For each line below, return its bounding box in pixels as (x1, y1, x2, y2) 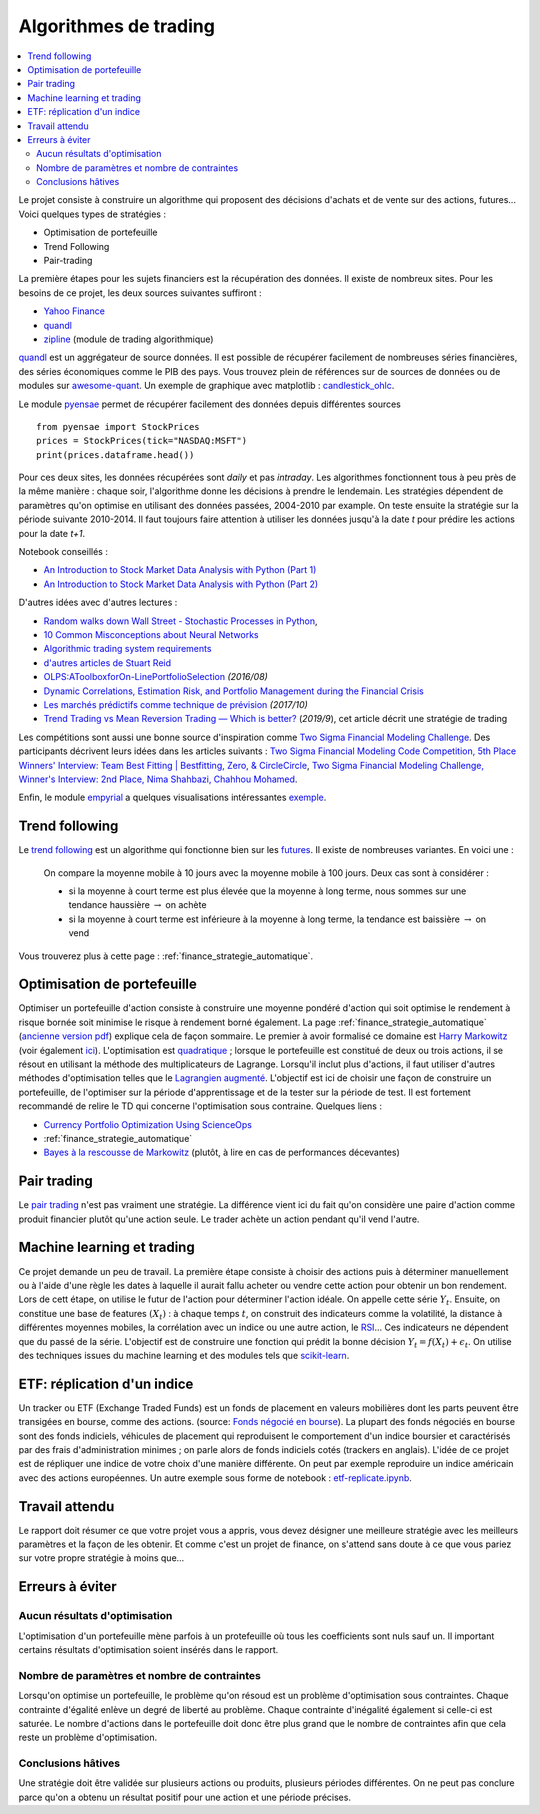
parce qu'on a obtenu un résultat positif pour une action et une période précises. (18, 1791, 352, 1803)
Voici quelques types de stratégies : (18, 208, 167, 220)
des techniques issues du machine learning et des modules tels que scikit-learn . (18, 1349, 350, 1361)
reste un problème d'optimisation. (18, 1731, 158, 1744)
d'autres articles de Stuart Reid (43, 656, 172, 669)
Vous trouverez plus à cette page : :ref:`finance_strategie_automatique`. (18, 950, 314, 962)
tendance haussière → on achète (68, 899, 207, 911)
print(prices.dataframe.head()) (36, 449, 195, 460)
